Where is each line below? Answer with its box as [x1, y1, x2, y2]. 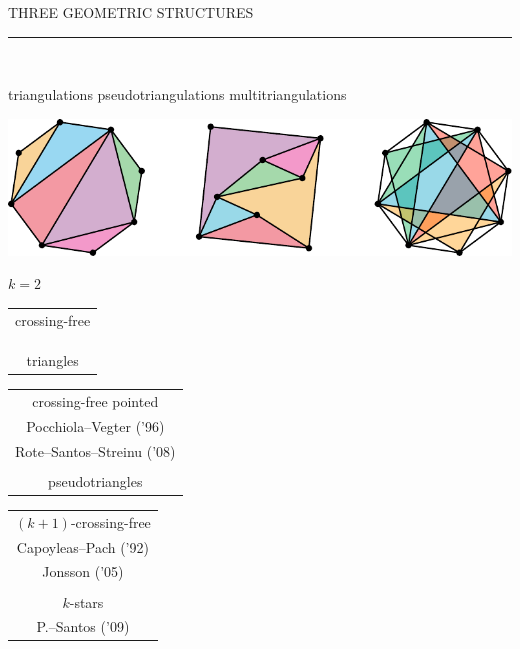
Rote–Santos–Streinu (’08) [15, 440, 176, 461]
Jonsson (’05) [42, 561, 124, 582]
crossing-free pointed [32, 391, 159, 412]
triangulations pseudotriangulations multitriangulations [8, 84, 347, 105]
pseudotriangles [48, 470, 143, 491]
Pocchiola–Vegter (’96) [26, 415, 165, 436]
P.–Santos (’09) [36, 616, 130, 637]
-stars [69, 591, 104, 612]
